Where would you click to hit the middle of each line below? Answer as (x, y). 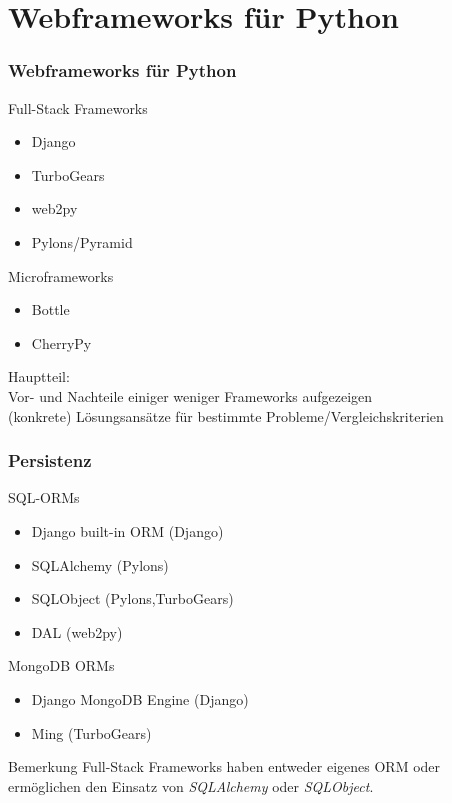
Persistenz (50, 460)
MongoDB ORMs (61, 665)
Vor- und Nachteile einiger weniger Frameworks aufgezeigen (190, 395)
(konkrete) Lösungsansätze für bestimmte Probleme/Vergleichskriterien (226, 415)
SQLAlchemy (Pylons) (100, 564)
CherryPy (61, 342)
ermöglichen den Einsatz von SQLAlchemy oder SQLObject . (191, 785)
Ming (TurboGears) (91, 732)
